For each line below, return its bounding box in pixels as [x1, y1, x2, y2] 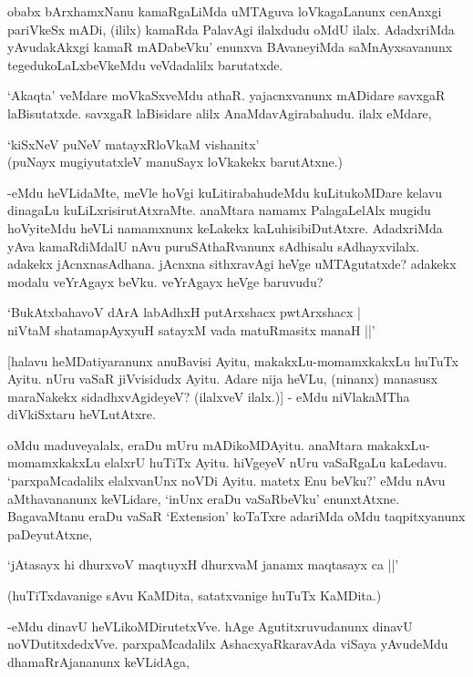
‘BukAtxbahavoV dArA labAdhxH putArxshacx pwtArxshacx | [7, 303, 361, 322]
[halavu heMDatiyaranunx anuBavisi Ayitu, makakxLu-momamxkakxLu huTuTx [7, 351, 458, 370]
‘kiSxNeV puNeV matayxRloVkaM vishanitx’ [7, 134, 260, 153]
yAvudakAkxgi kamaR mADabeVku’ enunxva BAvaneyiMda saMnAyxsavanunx [7, 37, 453, 56]
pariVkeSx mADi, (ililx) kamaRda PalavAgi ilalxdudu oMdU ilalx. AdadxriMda [7, 19, 455, 38]
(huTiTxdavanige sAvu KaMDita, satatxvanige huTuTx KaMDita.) [7, 586, 382, 605]
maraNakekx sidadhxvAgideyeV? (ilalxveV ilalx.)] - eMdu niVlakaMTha [7, 386, 410, 405]
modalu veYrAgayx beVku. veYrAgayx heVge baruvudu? [7, 272, 324, 291]
